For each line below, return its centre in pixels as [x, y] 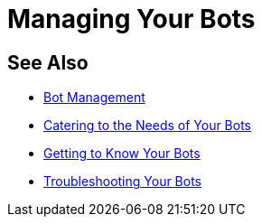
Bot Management [94, 98]
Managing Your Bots [131, 19]
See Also [48, 62]
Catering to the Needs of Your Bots [148, 126]
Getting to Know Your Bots [122, 154]
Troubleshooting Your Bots [122, 182]
